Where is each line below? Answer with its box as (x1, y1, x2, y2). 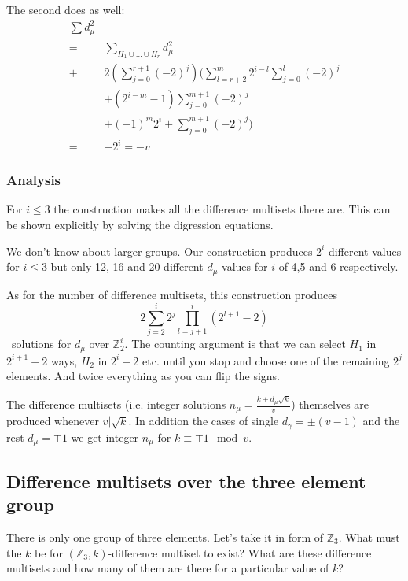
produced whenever (6, 413, 99, 429)
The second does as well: (6, 2, 125, 17)
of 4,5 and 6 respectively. (278, 258, 399, 275)
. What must (338, 528, 400, 545)
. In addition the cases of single (128, 413, 279, 429)
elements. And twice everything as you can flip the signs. (6, 368, 280, 384)
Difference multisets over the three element (6, 468, 366, 493)
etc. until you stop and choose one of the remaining (142, 352, 390, 368)
